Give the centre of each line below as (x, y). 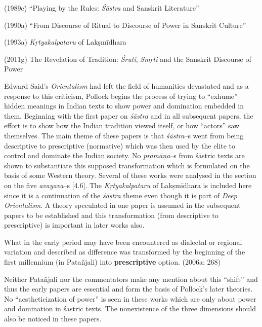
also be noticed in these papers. (53, 319)
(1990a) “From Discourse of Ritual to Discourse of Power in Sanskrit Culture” (125, 25)
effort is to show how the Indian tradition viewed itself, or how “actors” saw (122, 125)
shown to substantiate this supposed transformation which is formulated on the (127, 165)
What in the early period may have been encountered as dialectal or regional (123, 242)
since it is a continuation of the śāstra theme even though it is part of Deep (121, 195)
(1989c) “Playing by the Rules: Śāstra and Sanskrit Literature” (102, 8)
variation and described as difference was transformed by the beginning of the (125, 252)
